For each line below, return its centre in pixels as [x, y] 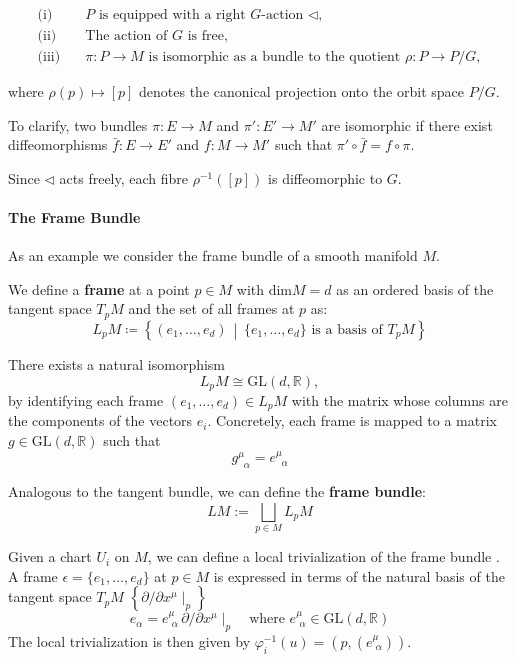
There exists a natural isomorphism [117, 363]
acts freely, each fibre [124, 177]
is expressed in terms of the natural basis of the [359, 575]
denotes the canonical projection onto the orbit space [301, 91]
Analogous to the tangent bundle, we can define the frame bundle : [217, 491]
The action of [126, 36]
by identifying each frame [86, 399]
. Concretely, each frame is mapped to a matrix [352, 420]
